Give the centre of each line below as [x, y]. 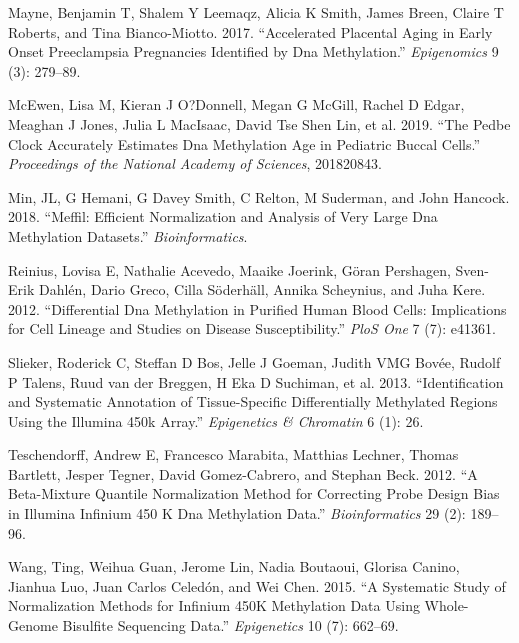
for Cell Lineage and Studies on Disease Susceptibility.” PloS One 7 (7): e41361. [252, 328]
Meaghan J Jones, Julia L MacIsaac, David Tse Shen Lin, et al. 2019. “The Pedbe [259, 123]
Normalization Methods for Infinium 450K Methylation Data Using [214, 605]
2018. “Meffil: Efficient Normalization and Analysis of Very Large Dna [223, 216]
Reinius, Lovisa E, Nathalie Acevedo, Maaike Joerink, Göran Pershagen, [229, 269]
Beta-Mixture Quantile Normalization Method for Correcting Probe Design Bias [254, 493]
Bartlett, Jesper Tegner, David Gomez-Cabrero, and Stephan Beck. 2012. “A [243, 473]
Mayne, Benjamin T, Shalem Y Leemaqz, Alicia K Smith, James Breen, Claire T [256, 12]
